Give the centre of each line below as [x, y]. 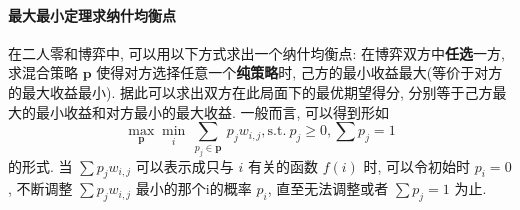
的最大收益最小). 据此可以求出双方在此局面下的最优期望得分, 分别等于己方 [250, 91]
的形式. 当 [40, 165]
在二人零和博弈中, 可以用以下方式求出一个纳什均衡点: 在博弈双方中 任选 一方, [257, 52]
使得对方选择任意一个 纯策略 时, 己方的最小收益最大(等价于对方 [299, 72]
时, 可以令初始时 [417, 165]
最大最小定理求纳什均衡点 [92, 14]
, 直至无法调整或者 [328, 188]
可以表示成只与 [184, 165]
